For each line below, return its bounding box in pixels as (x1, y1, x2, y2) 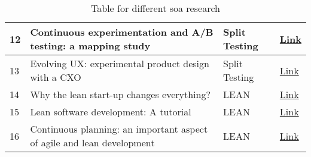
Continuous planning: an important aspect (30, 122, 208, 136)
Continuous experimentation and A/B (30, 25, 214, 39)
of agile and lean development (30, 136, 155, 149)
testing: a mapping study (30, 39, 151, 52)
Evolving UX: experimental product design (30, 56, 209, 70)
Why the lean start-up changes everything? (30, 87, 211, 101)
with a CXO (30, 70, 81, 84)
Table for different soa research (91, 1, 220, 15)
